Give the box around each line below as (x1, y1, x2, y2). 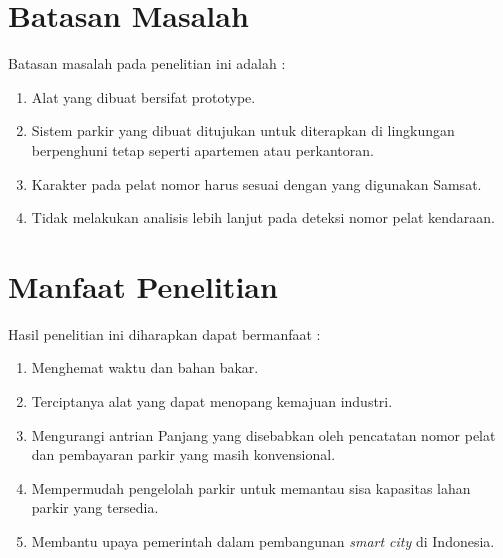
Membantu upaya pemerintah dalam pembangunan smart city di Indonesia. (31, 530, 495, 551)
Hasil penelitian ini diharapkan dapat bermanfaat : (8, 323, 321, 344)
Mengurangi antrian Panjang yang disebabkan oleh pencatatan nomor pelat (31, 424, 496, 445)
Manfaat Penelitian (8, 265, 278, 306)
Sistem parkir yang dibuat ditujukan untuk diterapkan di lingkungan (31, 120, 455, 141)
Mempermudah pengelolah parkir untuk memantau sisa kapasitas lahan (31, 477, 471, 498)
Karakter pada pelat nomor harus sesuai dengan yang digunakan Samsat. (31, 173, 482, 194)
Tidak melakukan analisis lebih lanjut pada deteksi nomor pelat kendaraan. (31, 207, 495, 228)
